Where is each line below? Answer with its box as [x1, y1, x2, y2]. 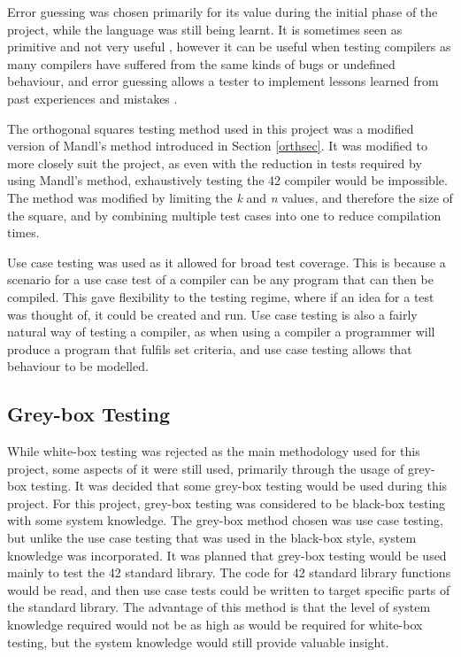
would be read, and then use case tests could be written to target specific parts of [7, 580, 450, 599]
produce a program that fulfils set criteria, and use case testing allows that [7, 339, 412, 358]
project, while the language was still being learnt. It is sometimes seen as [7, 19, 403, 38]
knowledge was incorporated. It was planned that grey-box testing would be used [7, 545, 447, 564]
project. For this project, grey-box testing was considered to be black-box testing [7, 493, 446, 512]
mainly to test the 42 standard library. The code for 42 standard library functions [7, 563, 451, 582]
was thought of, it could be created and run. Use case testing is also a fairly [7, 305, 418, 323]
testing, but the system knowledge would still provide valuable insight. [7, 632, 389, 651]
